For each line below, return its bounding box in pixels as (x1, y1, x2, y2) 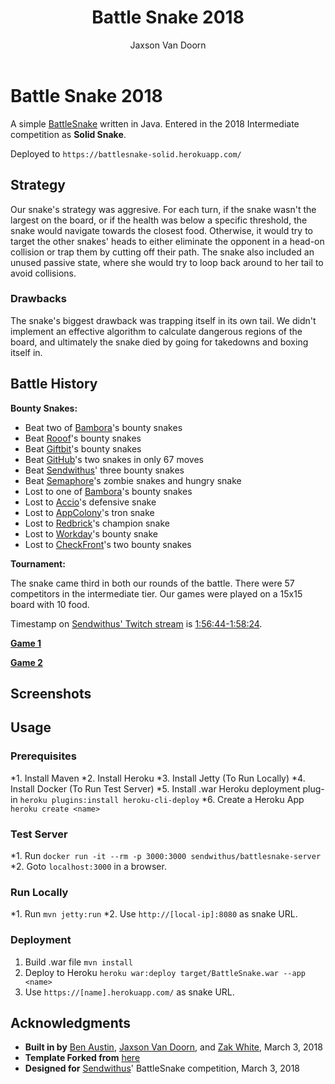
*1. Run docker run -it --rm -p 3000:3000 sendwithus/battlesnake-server (10, 849, 322, 861)
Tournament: (10, 557, 66, 570)
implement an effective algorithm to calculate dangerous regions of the (10, 325, 303, 337)
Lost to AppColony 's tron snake (24, 506, 155, 518)
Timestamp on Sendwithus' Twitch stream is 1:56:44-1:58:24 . (10, 617, 263, 630)
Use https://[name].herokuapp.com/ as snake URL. (24, 986, 235, 998)
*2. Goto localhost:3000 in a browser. (10, 860, 167, 872)
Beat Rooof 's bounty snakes (24, 432, 142, 444)
